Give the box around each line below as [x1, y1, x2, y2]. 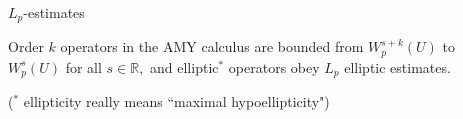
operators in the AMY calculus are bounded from [60, 36, 364, 57]
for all [65, 56, 102, 77]
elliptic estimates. [344, 56, 451, 77]
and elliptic [150, 56, 219, 77]
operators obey [228, 56, 320, 77]
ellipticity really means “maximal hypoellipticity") [23, 91, 330, 112]
